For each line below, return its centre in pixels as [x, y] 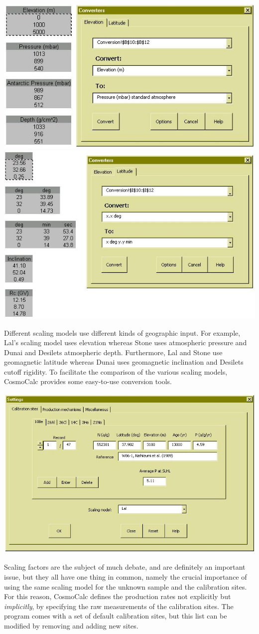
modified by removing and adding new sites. [71, 625]
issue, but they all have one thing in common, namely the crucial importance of [126, 577]
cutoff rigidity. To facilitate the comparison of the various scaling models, [116, 371]
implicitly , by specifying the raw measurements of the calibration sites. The [119, 606]
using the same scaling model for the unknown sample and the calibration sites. [126, 586]
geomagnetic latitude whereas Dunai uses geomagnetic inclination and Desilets [124, 362]
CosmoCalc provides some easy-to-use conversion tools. [88, 381]
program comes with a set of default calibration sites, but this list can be [116, 616]
